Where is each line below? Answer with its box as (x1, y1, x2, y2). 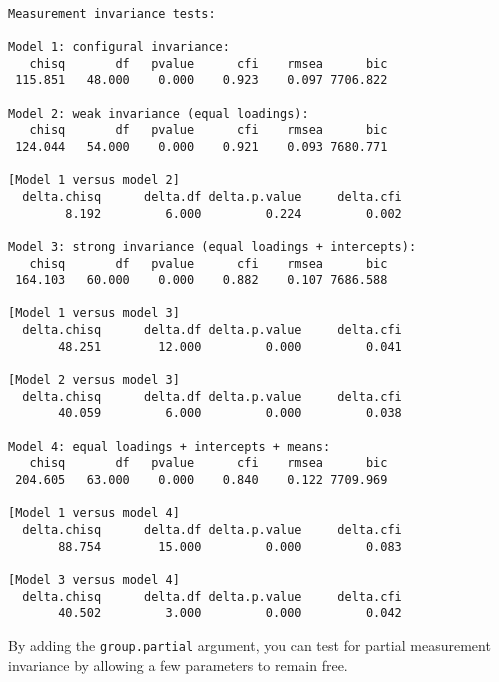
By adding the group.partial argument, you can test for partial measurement (8, 634, 491, 655)
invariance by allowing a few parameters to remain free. (8, 654, 348, 675)
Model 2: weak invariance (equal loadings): (8, 106, 309, 121)
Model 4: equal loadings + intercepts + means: (8, 439, 331, 454)
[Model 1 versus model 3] (8, 306, 180, 321)
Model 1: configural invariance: (8, 39, 230, 54)
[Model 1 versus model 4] (8, 506, 180, 521)
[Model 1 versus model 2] (8, 173, 180, 188)
